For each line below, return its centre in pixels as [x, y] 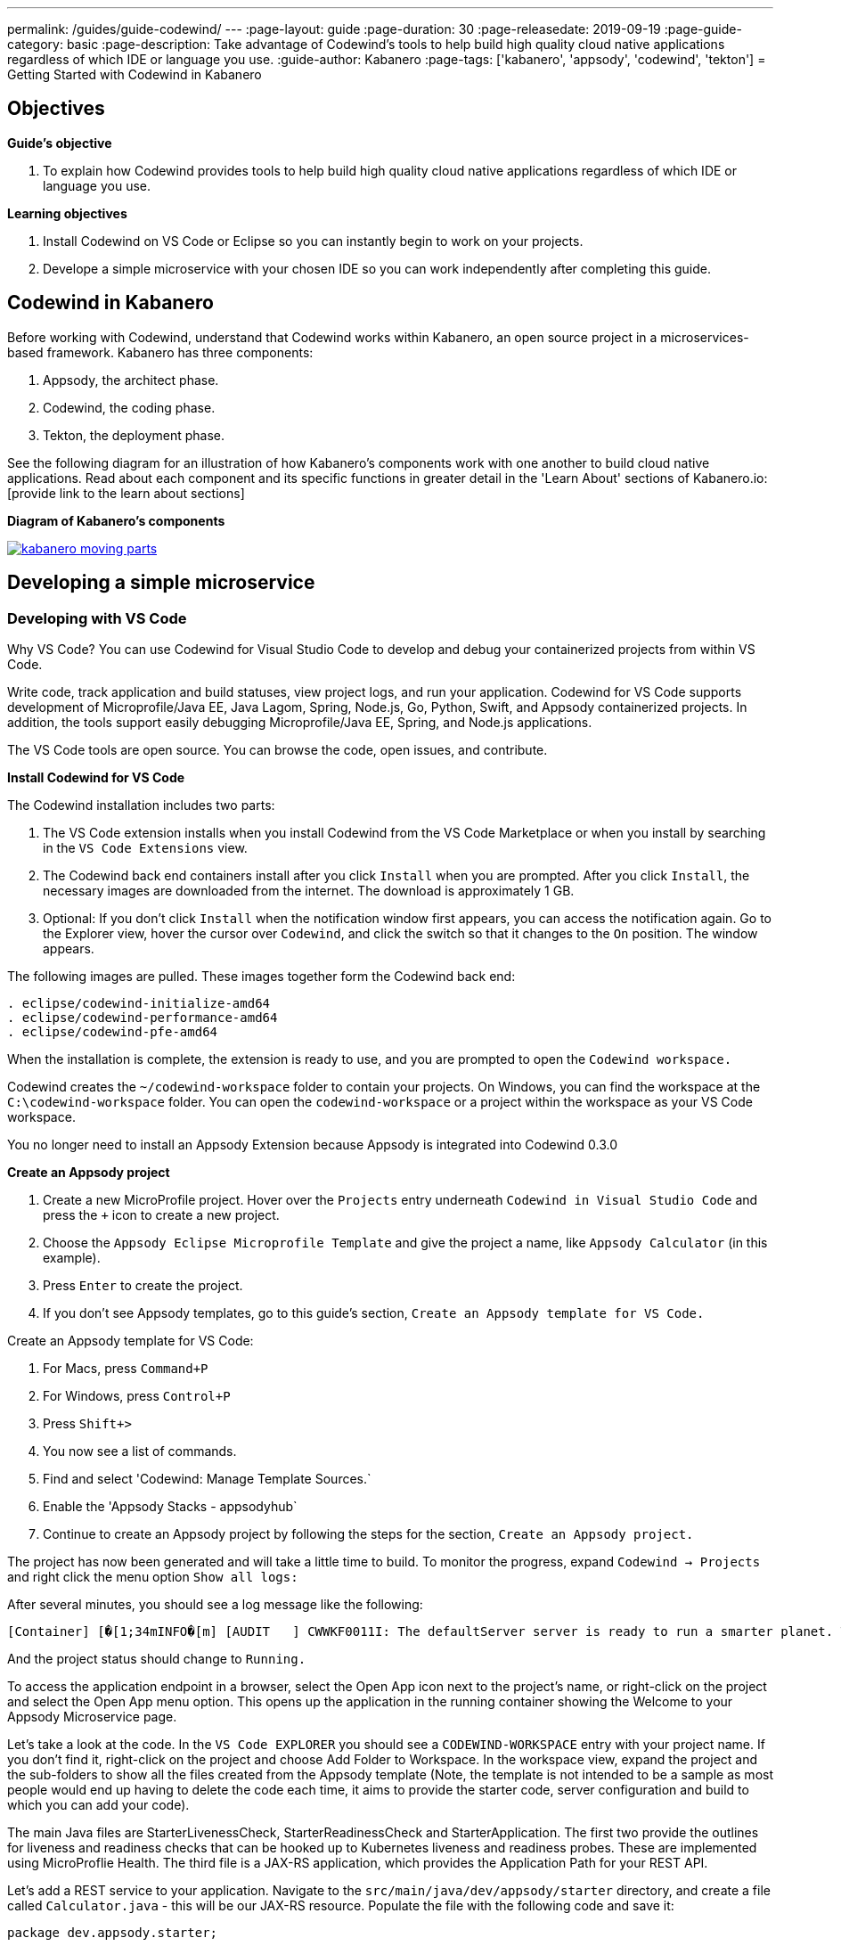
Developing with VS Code [97, 618]
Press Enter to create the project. [143, 1285]
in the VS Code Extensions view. [145, 847]
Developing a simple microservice [161, 583]
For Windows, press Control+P [137, 1395]
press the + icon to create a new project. [161, 1214]
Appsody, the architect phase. [131, 380]
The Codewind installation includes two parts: [141, 805]
